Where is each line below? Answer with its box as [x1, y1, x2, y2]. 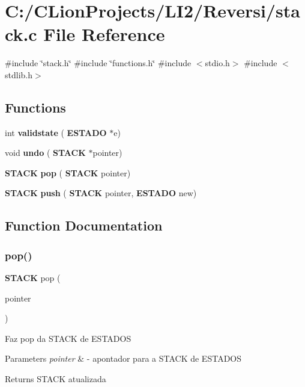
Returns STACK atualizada [5, 373, 106, 385]
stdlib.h [5, 68, 32, 81]
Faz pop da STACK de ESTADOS [5, 332, 131, 344]
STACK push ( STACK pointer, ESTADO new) [5, 187, 197, 199]
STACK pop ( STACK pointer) [5, 166, 131, 179]
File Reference [43, 22, 165, 46]
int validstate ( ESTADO [5, 126, 107, 138]
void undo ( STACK [5, 146, 86, 159]
